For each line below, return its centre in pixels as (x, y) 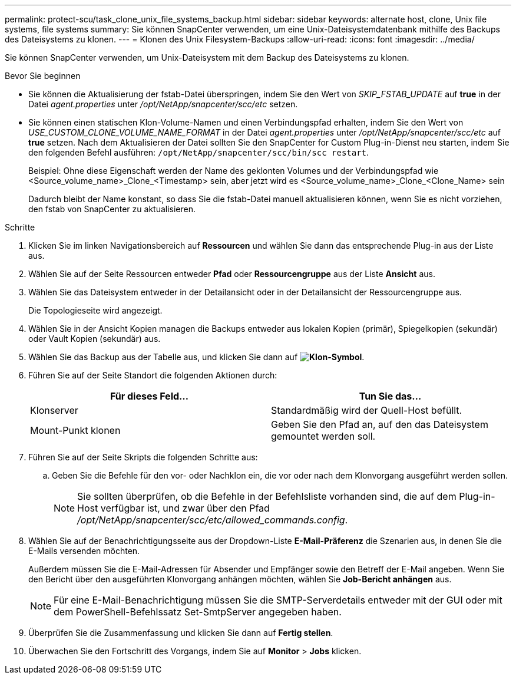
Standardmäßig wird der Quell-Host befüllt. (367, 410)
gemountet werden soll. (323, 436)
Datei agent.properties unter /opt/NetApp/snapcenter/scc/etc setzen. (163, 104)
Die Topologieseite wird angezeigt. (95, 310)
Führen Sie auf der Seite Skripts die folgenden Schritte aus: (143, 457)
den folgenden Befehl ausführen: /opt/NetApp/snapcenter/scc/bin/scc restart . (199, 152)
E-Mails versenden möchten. (84, 551)
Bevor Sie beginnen (43, 76)
